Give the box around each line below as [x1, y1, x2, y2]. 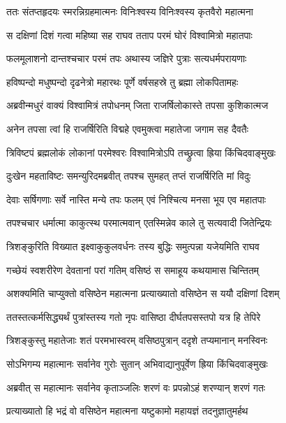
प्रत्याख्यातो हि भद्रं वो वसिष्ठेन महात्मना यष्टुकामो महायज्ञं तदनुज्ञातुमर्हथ [6, 403, 248, 418]
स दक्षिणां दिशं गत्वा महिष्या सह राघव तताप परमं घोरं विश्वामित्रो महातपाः [6, 27, 253, 42]
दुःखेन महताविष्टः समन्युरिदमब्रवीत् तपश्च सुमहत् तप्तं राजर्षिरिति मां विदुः [6, 169, 251, 183]
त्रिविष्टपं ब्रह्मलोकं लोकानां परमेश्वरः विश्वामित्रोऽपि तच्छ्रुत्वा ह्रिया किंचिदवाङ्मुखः [6, 145, 276, 159]
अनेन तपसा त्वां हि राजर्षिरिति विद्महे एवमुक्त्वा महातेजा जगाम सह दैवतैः [6, 121, 249, 136]
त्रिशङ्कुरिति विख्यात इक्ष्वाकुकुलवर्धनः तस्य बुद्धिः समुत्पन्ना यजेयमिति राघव [6, 238, 259, 253]
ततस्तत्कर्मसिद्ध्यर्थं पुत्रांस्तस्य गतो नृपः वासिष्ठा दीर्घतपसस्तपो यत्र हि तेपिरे [6, 309, 261, 324]
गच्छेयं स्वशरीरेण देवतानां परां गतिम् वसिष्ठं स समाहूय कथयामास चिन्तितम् [6, 262, 259, 277]
